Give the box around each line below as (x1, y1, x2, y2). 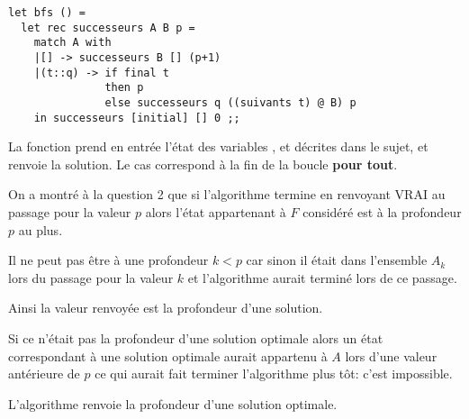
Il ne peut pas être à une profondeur (8, 250, 209, 269)
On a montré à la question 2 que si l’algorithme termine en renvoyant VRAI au (8, 185, 446, 204)
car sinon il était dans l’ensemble (246, 250, 428, 269)
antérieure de (8, 364, 80, 383)
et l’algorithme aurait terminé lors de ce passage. (187, 268, 457, 287)
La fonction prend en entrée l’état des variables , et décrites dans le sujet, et (8, 137, 428, 156)
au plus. (18, 220, 63, 239)
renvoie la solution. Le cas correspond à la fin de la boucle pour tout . (8, 154, 398, 173)
